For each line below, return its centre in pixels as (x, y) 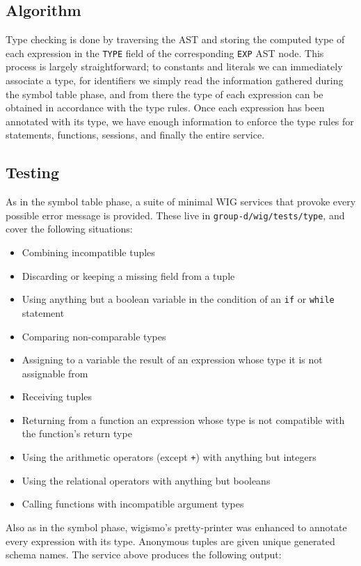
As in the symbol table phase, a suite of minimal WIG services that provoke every (181, 202)
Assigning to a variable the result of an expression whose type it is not (172, 360)
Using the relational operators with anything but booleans (146, 480)
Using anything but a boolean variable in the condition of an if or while (178, 299)
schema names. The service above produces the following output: (144, 555)
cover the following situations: (69, 229)
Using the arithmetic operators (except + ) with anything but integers (169, 457)
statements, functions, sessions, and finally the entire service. (135, 135)
